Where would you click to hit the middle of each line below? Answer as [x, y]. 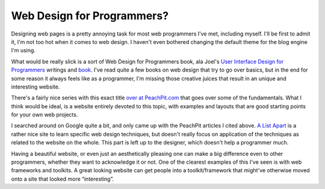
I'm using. [23, 51]
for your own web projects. [45, 115]
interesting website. [36, 87]
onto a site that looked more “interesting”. [63, 179]
